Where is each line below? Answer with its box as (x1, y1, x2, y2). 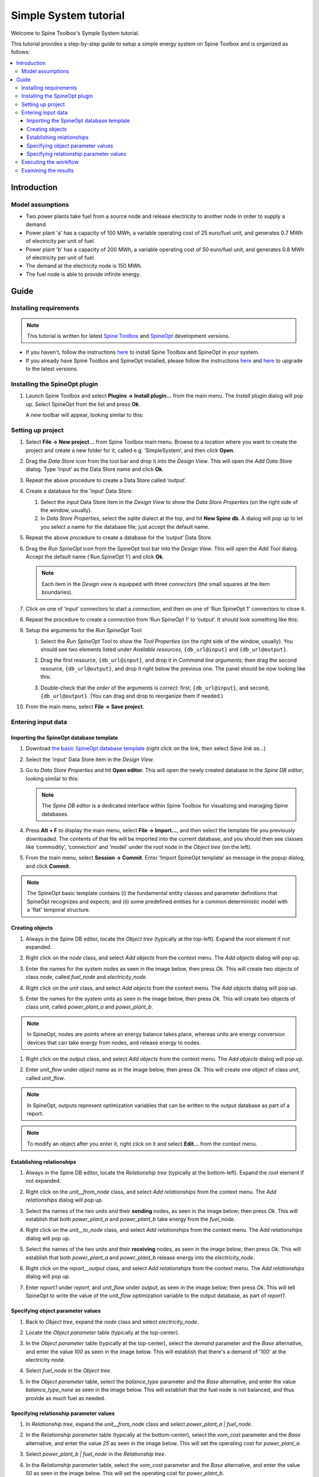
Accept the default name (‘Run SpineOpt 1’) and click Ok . (25, 553, 165, 560)
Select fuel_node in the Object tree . (25, 1367, 112, 1374)
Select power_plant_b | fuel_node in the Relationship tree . (25, 1450, 167, 1458)
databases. (41, 810, 69, 818)
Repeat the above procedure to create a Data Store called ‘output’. (25, 476, 187, 484)
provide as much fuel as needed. (25, 1394, 106, 1401)
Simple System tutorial (11, 9, 125, 22)
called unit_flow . (25, 1074, 66, 1081)
